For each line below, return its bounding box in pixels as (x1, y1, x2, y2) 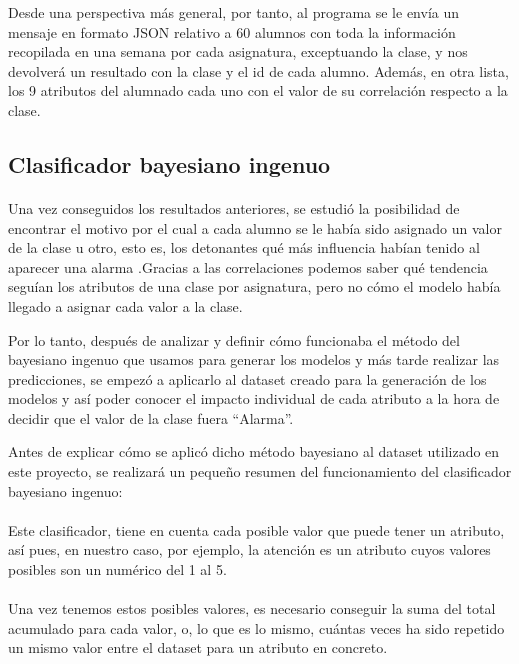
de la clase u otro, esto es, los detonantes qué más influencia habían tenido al (8, 237, 480, 258)
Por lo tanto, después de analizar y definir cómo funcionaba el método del (8, 329, 460, 350)
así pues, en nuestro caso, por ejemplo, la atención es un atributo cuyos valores (8, 539, 491, 560)
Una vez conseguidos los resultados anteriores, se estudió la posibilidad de (8, 197, 460, 218)
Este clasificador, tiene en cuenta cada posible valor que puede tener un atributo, (8, 519, 505, 540)
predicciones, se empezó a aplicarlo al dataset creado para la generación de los (8, 368, 487, 389)
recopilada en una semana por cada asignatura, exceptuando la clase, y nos (8, 41, 468, 62)
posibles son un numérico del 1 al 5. (8, 559, 227, 580)
